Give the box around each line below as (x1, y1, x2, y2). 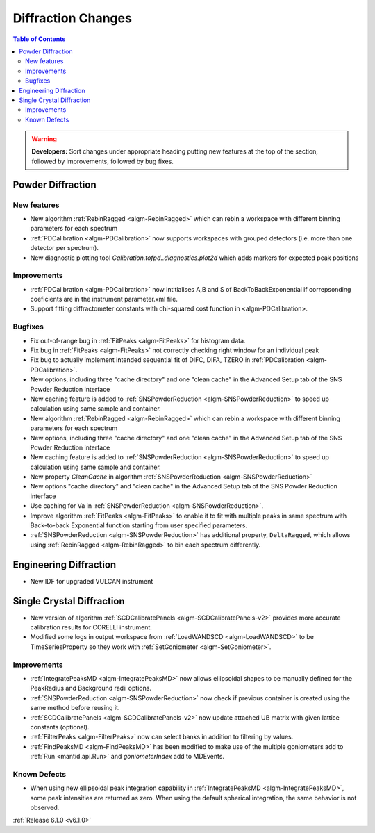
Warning (31, 135, 57, 143)
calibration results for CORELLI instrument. (30, 623, 153, 632)
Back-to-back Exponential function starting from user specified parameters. (30, 521, 248, 529)
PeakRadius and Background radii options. (30, 684, 152, 693)
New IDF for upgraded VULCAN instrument (30, 577, 153, 585)
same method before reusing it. (30, 704, 120, 712)
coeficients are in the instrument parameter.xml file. (30, 295, 178, 304)
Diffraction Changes (12, 10, 132, 26)
